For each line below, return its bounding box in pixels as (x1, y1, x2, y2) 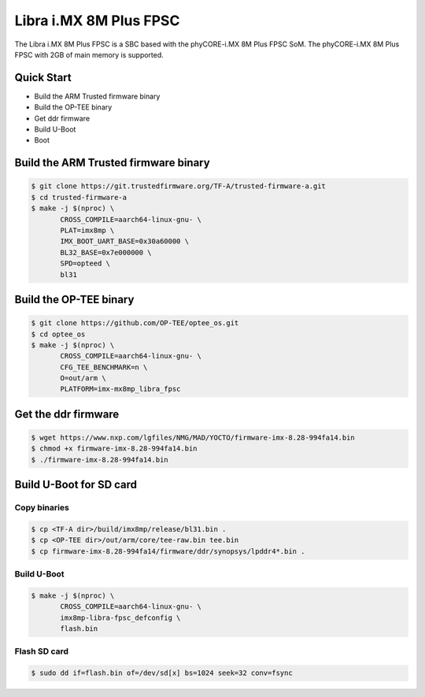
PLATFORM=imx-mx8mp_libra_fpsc (60, 384, 181, 394)
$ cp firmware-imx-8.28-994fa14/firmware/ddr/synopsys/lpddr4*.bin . (31, 547, 305, 555)
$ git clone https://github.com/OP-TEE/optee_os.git (31, 319, 239, 328)
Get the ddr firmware (14, 407, 120, 421)
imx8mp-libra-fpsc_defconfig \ (60, 613, 181, 622)
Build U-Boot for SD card (14, 478, 138, 491)
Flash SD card (14, 646, 69, 657)
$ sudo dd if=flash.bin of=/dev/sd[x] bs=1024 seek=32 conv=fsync (31, 669, 293, 677)
